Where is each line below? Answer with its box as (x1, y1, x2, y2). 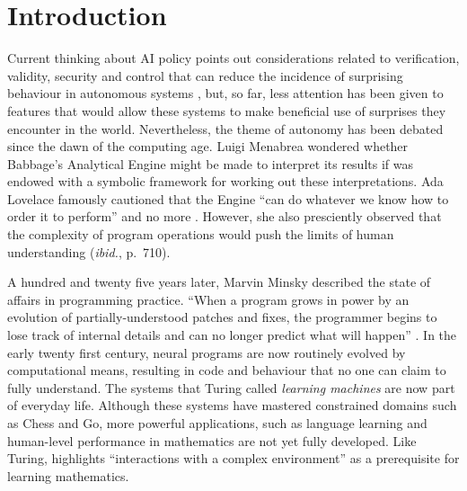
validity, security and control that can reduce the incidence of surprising (7, 66, 403, 85)
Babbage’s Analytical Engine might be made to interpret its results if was (7, 154, 413, 173)
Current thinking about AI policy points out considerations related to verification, (7, 49, 460, 67)
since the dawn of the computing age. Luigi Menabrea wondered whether (7, 137, 409, 156)
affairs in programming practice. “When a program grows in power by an (7, 290, 410, 308)
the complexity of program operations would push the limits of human (7, 225, 394, 244)
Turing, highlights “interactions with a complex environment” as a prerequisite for (7, 449, 460, 468)
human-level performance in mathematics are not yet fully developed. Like (7, 431, 417, 450)
